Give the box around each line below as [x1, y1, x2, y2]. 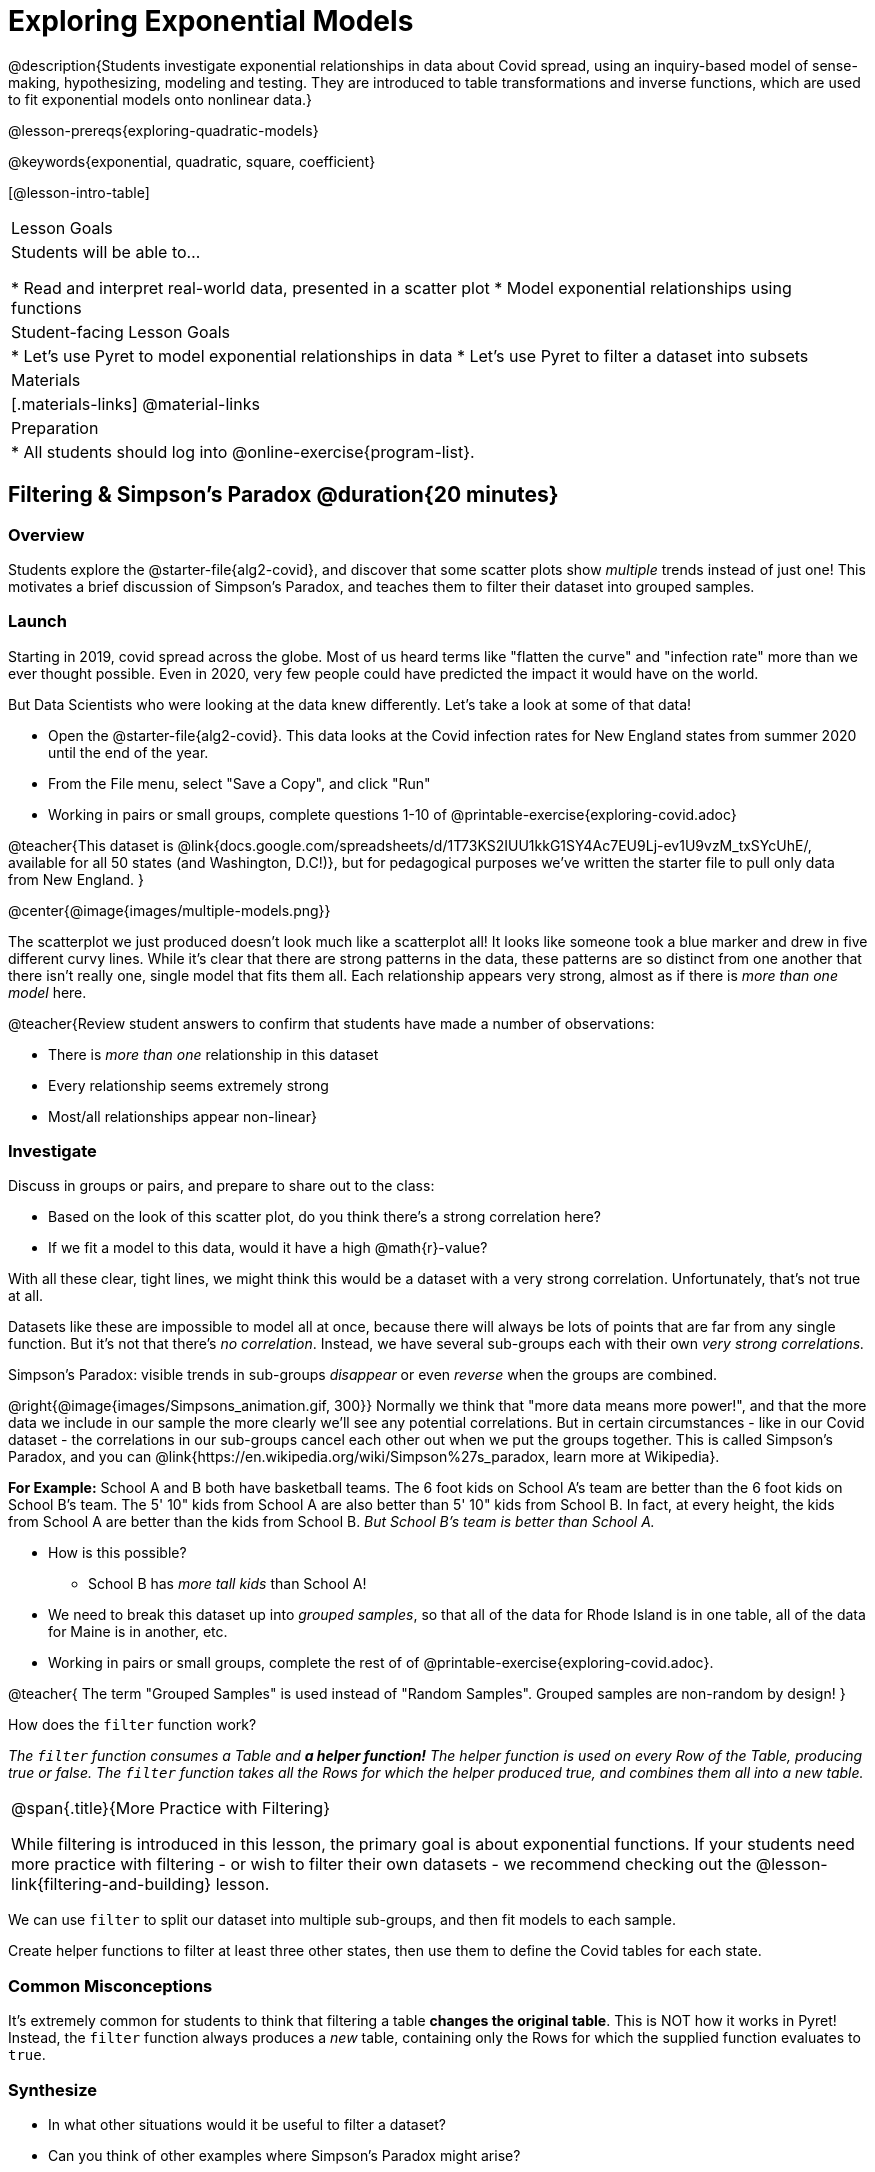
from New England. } [8, 870, 144, 888]
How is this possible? [48, 1544, 187, 1562]
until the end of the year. [48, 743, 209, 761]
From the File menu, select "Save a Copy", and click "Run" [48, 774, 431, 792]
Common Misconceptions [8, 1975, 213, 1996]
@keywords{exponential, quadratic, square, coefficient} [8, 152, 376, 170]
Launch [8, 611, 67, 632]
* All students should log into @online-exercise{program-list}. [11, 441, 475, 462]
